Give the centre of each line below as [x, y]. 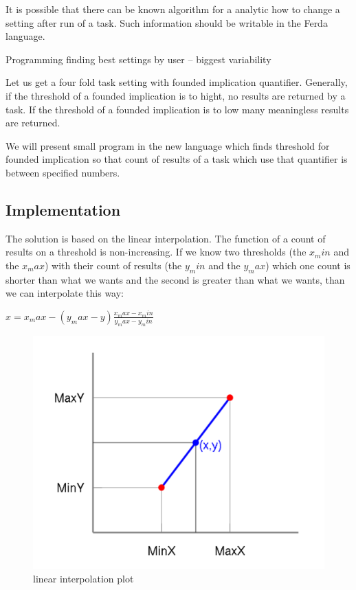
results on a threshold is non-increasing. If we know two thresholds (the [156, 252]
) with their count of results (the [113, 265]
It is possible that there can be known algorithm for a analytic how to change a [173, 9]
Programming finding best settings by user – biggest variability [138, 59]
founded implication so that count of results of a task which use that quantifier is [177, 159]
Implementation [63, 209]
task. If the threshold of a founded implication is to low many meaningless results [177, 109]
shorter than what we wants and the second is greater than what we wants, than [175, 279]
